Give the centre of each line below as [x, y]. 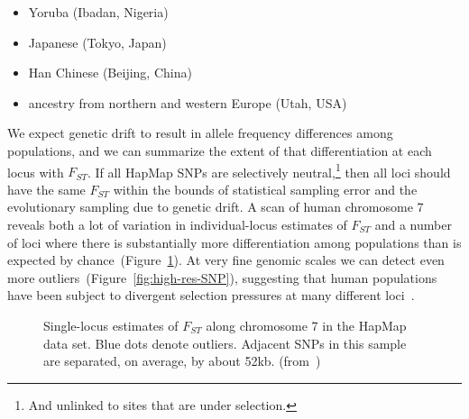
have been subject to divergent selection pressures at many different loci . [211, 295]
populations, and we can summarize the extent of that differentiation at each [220, 150]
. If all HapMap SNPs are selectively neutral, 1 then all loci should [269, 170]
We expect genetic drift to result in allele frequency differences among [200, 133]
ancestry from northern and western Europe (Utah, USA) [188, 102]
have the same [46, 189]
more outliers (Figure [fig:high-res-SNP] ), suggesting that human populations [222, 277]
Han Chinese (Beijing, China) [110, 73]
